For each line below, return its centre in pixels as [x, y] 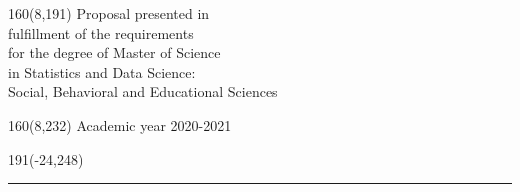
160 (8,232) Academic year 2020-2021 [120, 124]
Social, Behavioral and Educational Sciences [143, 91]
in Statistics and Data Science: [102, 71]
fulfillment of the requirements [101, 32]
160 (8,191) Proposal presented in [109, 13]
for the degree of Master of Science [114, 52]
